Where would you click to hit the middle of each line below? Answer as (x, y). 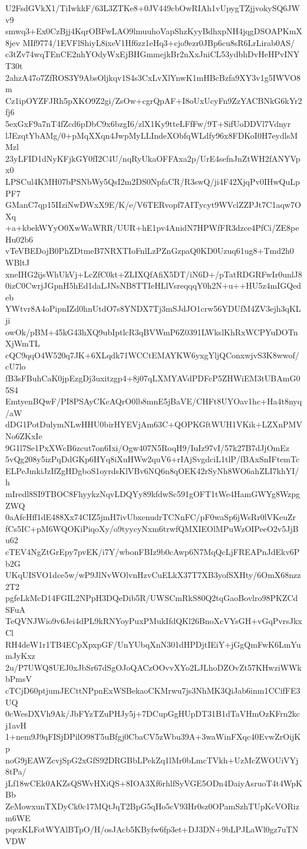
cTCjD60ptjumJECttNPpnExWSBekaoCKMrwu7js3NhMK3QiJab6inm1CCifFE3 (153, 690)
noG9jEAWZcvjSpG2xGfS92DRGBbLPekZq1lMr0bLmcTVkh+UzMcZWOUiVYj (152, 760)
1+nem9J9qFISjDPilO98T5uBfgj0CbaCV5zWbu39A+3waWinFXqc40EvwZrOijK (153, 737)
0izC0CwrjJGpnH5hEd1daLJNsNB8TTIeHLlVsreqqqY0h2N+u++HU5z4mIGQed (153, 285)
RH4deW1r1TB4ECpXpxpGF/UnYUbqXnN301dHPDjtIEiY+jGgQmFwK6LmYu (153, 644)
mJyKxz (20, 656)
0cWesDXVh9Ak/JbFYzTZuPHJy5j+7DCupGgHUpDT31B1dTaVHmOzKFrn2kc (153, 714)
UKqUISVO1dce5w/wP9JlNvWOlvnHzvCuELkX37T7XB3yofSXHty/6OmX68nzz (153, 575)
